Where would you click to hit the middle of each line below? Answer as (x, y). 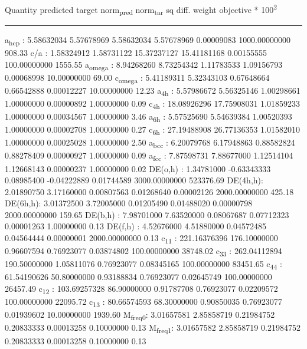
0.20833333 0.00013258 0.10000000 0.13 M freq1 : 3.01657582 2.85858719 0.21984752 (153, 328)
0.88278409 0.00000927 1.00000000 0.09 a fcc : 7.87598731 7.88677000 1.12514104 (149, 156)
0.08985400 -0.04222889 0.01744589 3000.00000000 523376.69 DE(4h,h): (134, 180)
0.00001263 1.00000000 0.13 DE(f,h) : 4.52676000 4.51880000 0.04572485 (135, 226)
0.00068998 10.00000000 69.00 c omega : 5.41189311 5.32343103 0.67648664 (137, 78)
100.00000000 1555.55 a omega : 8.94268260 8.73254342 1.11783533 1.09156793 (144, 65)
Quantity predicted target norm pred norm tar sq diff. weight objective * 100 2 (141, 9)
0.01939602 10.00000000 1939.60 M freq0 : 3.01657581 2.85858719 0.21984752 (140, 315)
